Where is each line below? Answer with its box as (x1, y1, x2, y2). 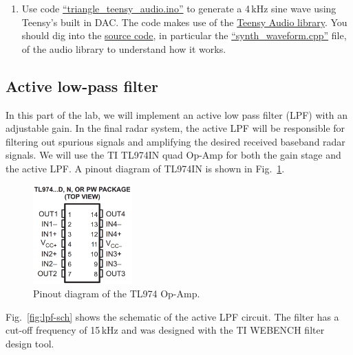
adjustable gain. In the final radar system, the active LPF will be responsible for (6, 121, 345, 135)
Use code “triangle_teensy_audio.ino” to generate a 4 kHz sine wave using (21, 1, 336, 15)
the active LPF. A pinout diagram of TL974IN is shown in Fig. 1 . (6, 161, 285, 175)
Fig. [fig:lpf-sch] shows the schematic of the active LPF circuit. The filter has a (6, 309, 339, 323)
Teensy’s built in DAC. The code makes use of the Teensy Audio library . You (21, 14, 347, 29)
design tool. (6, 336, 54, 350)
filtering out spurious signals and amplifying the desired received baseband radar (6, 134, 345, 148)
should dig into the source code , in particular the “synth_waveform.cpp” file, (21, 28, 347, 43)
